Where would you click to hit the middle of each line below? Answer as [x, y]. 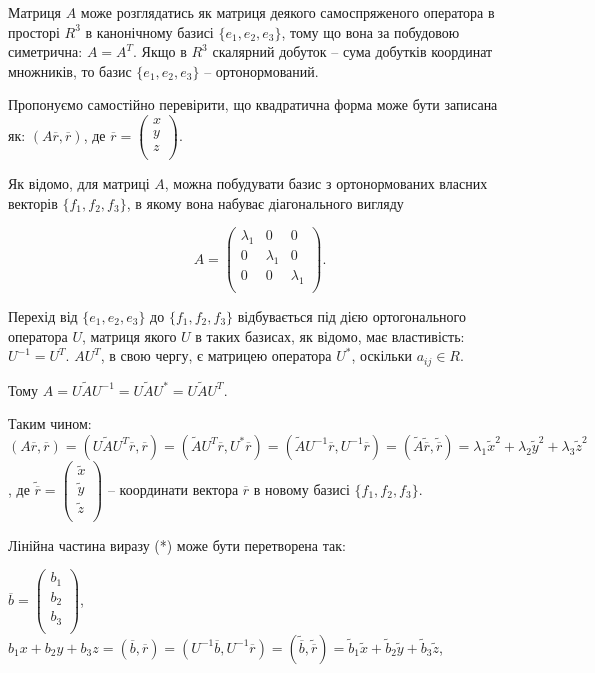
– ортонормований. [261, 70]
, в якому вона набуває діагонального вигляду [265, 202]
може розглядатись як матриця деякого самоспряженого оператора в [287, 12]
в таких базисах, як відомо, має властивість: [330, 335]
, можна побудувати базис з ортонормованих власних [326, 183]
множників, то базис [70, 70]
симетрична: [45, 51]
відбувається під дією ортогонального [351, 315]
